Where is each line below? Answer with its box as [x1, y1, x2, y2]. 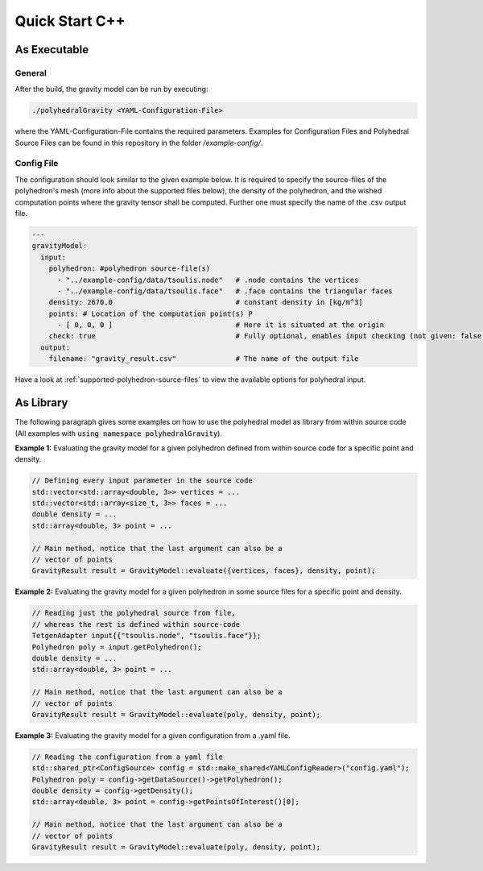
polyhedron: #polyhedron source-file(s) [48, 264, 211, 273]
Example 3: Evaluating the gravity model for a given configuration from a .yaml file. [14, 730, 291, 740]
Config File [14, 158, 59, 169]
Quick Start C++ [14, 12, 126, 30]
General [14, 67, 47, 78]
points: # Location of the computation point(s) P [48, 309, 253, 318]
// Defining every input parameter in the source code [31, 476, 253, 485]
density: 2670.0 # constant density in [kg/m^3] [48, 298, 364, 307]
